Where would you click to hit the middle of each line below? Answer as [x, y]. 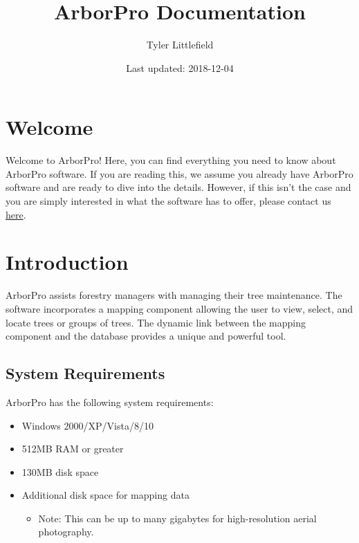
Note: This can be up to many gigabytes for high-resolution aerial [177, 518]
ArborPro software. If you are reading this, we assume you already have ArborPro [179, 173]
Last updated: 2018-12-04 [180, 67]
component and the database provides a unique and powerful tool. [146, 336]
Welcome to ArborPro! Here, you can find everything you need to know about [171, 160]
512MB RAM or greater [73, 449]
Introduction [67, 262]
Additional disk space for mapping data [105, 495]
